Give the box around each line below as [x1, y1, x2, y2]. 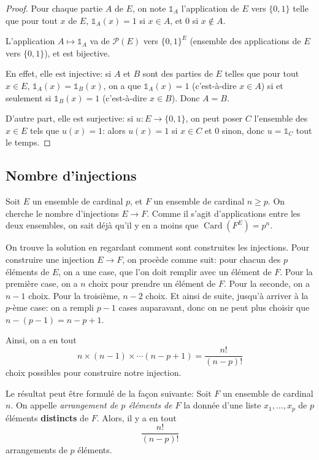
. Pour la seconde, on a [224, 277, 310, 290]
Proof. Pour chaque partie [6, 2, 103, 14]
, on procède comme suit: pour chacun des [122, 252, 281, 265]
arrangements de [6, 443, 67, 456]
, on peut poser [185, 112, 243, 125]
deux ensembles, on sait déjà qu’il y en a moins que [6, 219, 199, 232]
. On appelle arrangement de [10, 399, 118, 411]
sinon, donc [221, 123, 265, 136]
